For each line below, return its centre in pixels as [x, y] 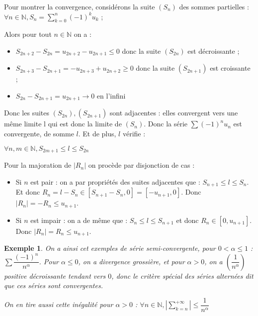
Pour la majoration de [38, 165]
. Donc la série [166, 124]
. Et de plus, [97, 134]
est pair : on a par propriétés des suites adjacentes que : [115, 181]
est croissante [230, 68]
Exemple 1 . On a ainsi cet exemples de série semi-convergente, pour [110, 248]
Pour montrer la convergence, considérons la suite [80, 6]
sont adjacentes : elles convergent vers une [174, 113]
